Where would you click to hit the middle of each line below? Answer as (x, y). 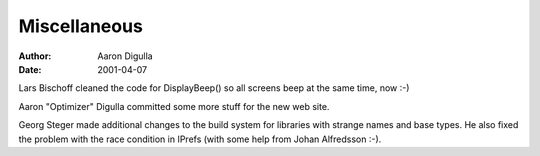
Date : (30, 69)
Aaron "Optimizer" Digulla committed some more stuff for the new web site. (174, 106)
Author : (35, 56)
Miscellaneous (81, 26)
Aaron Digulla (125, 56)
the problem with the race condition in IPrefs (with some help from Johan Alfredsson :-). (200, 139)
